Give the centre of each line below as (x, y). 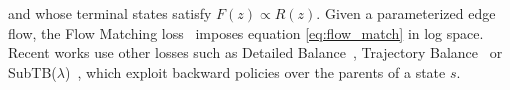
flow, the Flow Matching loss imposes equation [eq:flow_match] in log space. (246, 32)
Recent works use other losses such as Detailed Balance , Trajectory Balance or (255, 52)
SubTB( (32, 71)
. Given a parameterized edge (406, 13)
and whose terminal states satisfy (110, 13)
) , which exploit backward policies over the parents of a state (255, 71)
